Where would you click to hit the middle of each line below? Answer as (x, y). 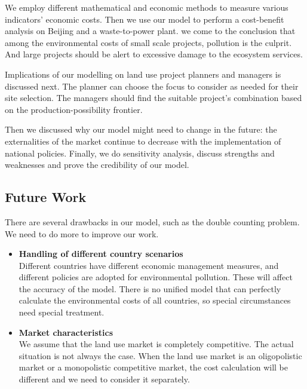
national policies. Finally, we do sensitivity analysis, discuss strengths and (140, 153)
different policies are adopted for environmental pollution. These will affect (156, 277)
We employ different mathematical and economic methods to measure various (147, 7)
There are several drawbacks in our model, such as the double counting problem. (152, 221)
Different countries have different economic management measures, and (149, 265)
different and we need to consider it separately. (104, 379)
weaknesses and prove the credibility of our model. (97, 165)
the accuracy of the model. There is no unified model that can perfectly (150, 288)
